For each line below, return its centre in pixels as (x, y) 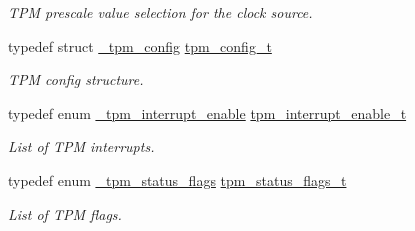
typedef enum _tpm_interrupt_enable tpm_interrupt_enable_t (207, 112)
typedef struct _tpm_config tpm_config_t (140, 45)
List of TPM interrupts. (81, 146)
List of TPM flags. (65, 213)
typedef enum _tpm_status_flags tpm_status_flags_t (177, 179)
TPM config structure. (76, 79)
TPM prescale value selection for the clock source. (160, 12)
